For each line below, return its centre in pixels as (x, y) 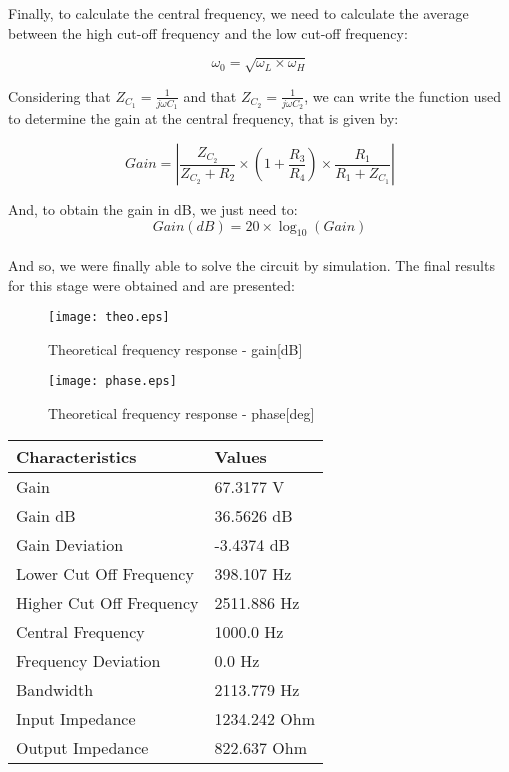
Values (240, 456)
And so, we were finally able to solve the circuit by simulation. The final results (251, 265)
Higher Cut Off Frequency (107, 602)
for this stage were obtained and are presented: (151, 284)
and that (210, 95)
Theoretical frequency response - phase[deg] (181, 413)
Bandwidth (55, 689)
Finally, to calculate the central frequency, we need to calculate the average (238, 13)
